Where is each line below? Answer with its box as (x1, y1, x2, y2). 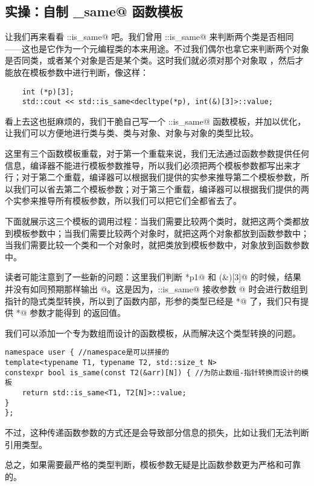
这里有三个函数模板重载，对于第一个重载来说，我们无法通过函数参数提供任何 (5, 147, 309, 160)
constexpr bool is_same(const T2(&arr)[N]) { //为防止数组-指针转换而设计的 (5, 368, 302, 377)
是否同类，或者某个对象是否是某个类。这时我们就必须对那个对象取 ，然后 (5, 54, 295, 67)
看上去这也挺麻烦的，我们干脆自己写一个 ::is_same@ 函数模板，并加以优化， (5, 114, 306, 127)
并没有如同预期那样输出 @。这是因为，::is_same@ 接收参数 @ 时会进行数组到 (5, 283, 308, 295)
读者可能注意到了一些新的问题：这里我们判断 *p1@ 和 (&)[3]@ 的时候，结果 (5, 271, 301, 283)
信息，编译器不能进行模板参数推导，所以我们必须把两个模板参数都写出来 (5, 159, 292, 171)
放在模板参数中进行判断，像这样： (13, 65, 149, 78)
